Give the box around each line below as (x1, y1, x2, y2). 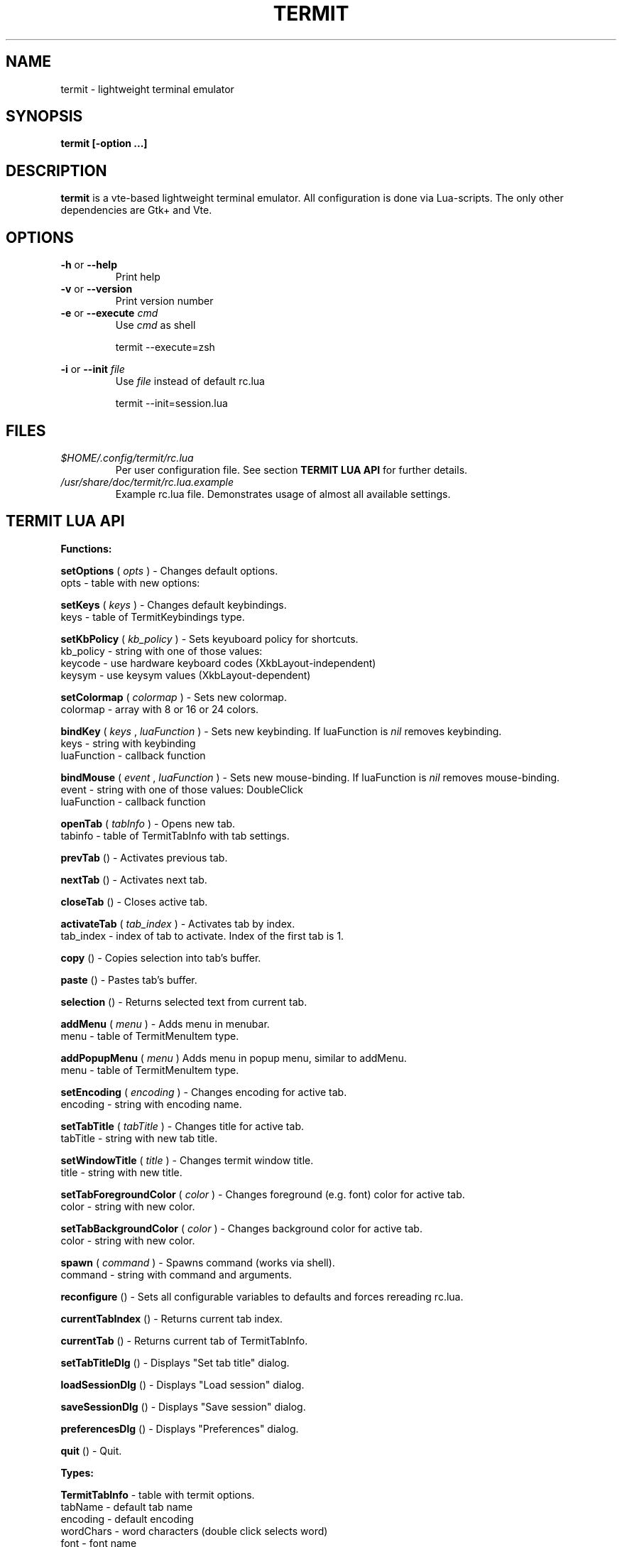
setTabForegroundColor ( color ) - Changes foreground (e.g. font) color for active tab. (60, 1188, 465, 1200)
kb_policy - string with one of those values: (60, 644, 263, 657)
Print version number (115, 295, 214, 308)
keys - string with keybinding (60, 737, 196, 749)
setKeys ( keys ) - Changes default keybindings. (60, 598, 287, 611)
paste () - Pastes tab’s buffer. (60, 973, 197, 986)
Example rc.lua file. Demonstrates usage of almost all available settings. (115, 487, 451, 500)
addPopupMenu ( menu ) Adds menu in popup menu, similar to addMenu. (60, 1051, 407, 1064)
